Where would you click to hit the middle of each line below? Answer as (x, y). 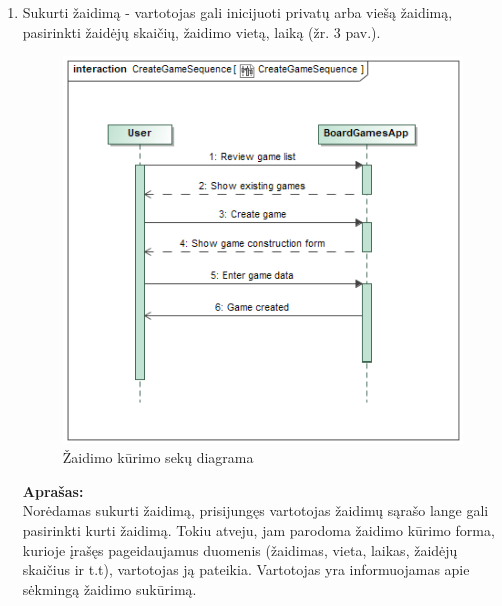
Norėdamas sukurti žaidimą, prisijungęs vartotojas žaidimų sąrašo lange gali (255, 510)
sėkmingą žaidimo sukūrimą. (109, 588)
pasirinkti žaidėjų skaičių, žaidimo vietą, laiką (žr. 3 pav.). (201, 31)
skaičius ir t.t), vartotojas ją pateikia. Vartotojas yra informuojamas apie (246, 569)
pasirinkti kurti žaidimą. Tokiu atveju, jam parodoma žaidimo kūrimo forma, (258, 530)
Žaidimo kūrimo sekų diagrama (158, 457)
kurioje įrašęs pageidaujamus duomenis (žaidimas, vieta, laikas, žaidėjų (240, 549)
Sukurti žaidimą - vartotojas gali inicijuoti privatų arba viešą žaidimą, (237, 12)
